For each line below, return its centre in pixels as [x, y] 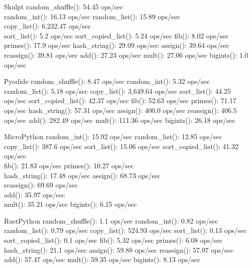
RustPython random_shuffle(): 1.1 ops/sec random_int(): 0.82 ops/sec [111, 220]
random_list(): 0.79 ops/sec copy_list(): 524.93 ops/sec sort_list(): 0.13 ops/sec [125, 230]
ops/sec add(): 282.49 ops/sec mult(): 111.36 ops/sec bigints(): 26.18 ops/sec [120, 120]
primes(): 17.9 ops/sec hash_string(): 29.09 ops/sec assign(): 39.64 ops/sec [117, 45]
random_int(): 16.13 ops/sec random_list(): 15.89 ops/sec [92, 16]
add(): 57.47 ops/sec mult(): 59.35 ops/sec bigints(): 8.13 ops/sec [102, 259]
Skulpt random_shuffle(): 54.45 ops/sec [64, 6]
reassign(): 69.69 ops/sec [41, 185]
